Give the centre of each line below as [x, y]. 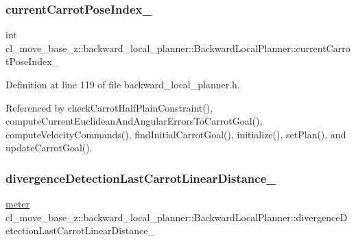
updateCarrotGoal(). [49, 148]
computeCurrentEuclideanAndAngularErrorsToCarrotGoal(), [134, 121]
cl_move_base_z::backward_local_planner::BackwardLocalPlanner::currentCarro [178, 48]
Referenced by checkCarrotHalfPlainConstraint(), [109, 107]
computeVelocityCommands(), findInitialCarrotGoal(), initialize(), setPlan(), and [176, 134]
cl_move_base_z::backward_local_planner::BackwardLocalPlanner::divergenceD [177, 217]
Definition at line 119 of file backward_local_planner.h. [123, 84]
